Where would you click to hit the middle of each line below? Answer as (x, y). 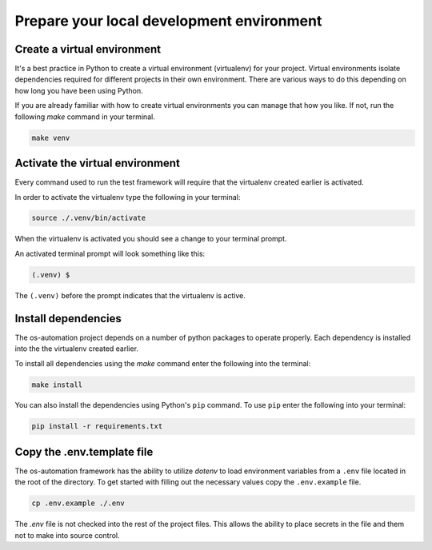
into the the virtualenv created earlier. (77, 349)
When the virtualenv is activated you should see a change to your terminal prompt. (151, 239)
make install (57, 385)
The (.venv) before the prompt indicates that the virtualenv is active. (130, 295)
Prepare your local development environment (168, 21)
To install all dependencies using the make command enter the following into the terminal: (163, 363)
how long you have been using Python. (79, 90)
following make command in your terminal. (85, 117)
